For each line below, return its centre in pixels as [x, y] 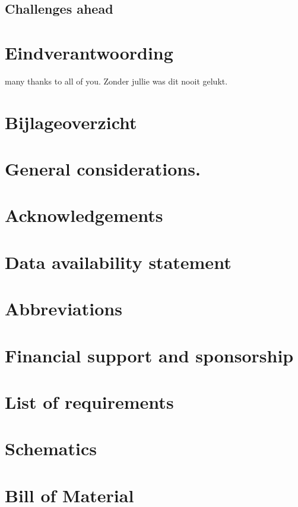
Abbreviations [64, 309]
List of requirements [89, 401]
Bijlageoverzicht [71, 122]
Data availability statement [118, 262]
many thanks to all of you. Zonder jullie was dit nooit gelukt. [116, 81]
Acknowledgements [84, 215]
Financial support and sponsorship [149, 355]
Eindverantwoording [89, 52]
